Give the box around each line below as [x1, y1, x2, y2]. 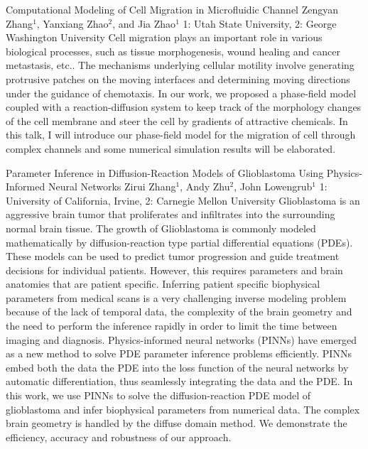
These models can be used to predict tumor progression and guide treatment [6, 249, 340, 264]
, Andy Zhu [180, 179, 230, 194]
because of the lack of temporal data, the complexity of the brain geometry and [6, 304, 352, 319]
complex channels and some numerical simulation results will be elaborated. [6, 141, 336, 156]
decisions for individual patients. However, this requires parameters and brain [6, 262, 343, 277]
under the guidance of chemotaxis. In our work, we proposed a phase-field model [6, 85, 357, 100]
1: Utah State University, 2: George [183, 16, 337, 31]
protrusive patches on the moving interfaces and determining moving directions [6, 71, 350, 86]
